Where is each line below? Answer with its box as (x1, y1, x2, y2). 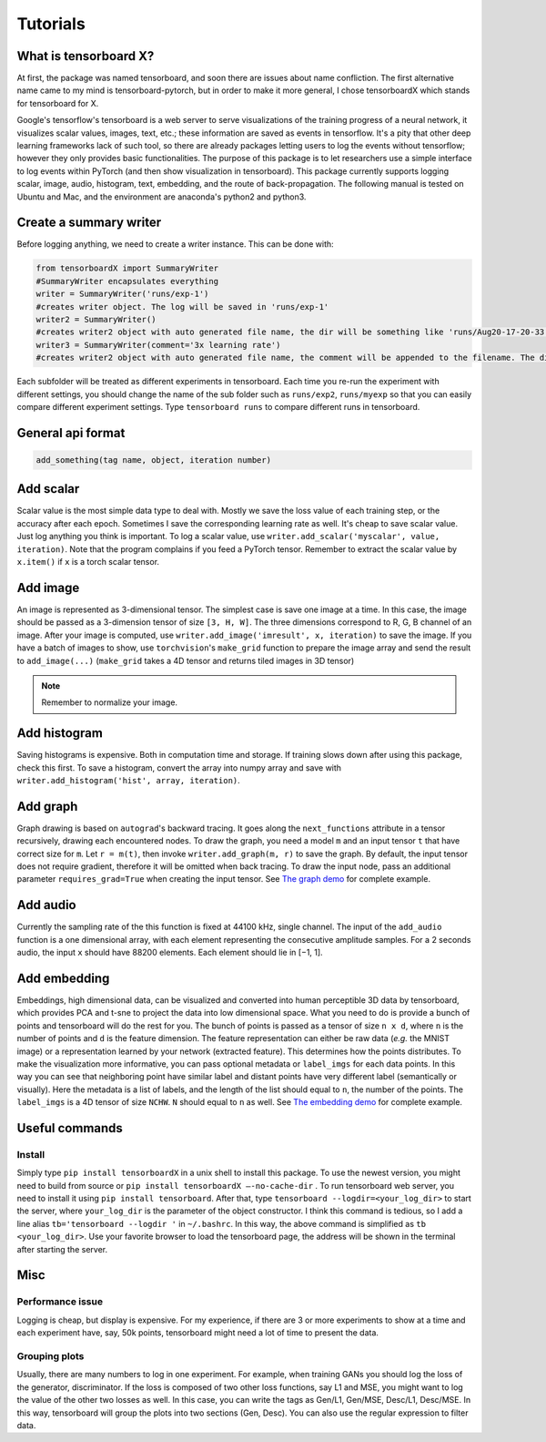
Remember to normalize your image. (41, 697, 177, 708)
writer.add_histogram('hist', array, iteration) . (16, 774, 240, 785)
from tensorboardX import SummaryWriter (35, 263, 218, 273)
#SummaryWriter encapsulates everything (35, 276, 218, 286)
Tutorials (16, 14, 86, 34)
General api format (16, 424, 126, 441)
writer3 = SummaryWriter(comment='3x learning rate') (35, 340, 281, 350)
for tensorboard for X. (16, 97, 99, 108)
